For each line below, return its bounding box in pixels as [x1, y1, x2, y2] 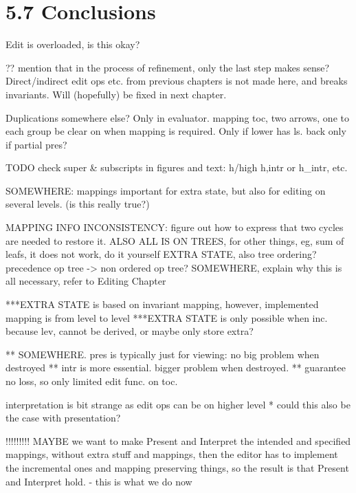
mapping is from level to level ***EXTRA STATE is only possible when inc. [5, 310, 328, 325]
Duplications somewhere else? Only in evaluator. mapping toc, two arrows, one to [5, 110, 349, 124]
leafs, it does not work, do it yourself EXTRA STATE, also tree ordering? [5, 247, 317, 261]
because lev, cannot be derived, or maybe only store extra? [5, 324, 254, 338]
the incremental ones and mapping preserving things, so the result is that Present [5, 460, 349, 474]
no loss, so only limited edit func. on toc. [5, 374, 178, 388]
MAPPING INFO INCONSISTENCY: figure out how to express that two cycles [5, 220, 344, 234]
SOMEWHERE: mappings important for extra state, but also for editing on [5, 183, 326, 197]
